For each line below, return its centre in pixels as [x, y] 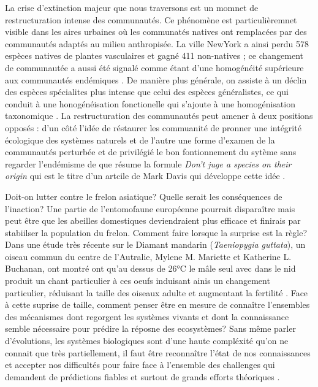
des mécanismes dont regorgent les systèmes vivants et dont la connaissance [147, 316]
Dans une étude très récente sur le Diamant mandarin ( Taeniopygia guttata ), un [155, 244]
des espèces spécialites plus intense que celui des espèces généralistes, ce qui [147, 92]
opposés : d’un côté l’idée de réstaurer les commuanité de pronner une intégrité [153, 127]
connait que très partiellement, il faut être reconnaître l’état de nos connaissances [158, 352]
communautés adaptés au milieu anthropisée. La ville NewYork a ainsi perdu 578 [157, 43]
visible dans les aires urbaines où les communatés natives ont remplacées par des [156, 32]
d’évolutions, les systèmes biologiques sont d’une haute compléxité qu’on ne [147, 341]
